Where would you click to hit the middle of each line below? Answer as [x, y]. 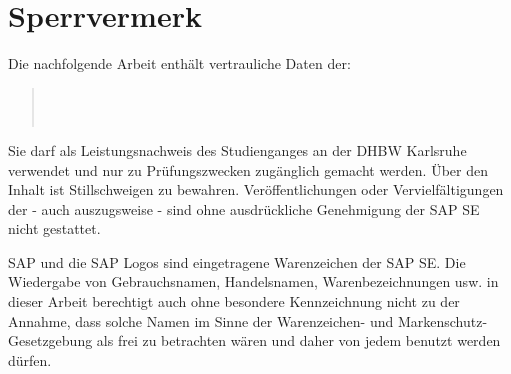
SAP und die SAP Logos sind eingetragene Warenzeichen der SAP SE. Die [237, 261]
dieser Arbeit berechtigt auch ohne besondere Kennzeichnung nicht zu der [234, 301]
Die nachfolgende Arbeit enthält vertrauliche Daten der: [179, 63]
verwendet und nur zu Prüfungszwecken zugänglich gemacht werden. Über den [248, 169]
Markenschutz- [442, 320]
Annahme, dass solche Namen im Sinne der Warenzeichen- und [201, 320]
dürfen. [30, 359]
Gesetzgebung [50, 340]
